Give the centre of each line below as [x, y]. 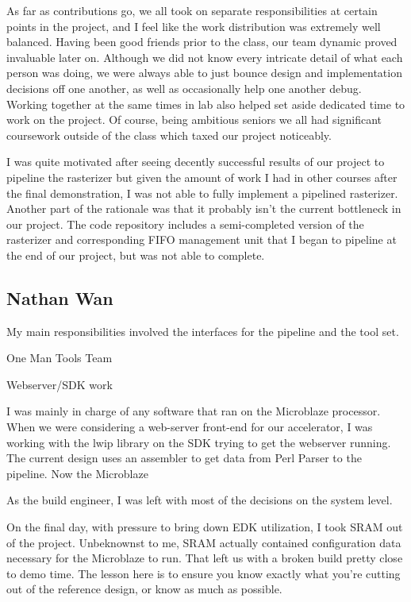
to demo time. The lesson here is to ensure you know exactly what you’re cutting [204, 573]
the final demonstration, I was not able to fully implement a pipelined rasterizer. [202, 193]
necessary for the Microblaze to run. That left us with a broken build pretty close [205, 558]
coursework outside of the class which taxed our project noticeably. [169, 135]
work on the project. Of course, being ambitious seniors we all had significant [194, 120]
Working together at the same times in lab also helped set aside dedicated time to [206, 104]
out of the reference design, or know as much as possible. [144, 589]
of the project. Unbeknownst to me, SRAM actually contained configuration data [204, 542]
